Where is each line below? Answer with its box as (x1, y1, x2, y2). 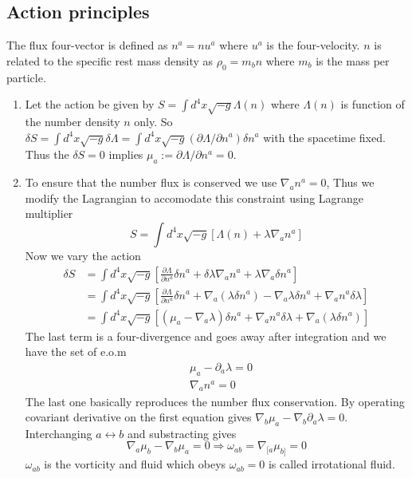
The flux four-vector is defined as (6, 37, 168, 53)
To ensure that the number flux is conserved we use (25, 174, 277, 191)
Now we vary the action (25, 247, 141, 263)
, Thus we (326, 174, 375, 191)
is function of (340, 96, 405, 113)
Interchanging (25, 425, 92, 441)
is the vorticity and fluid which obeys (44, 456, 226, 472)
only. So (134, 113, 173, 129)
